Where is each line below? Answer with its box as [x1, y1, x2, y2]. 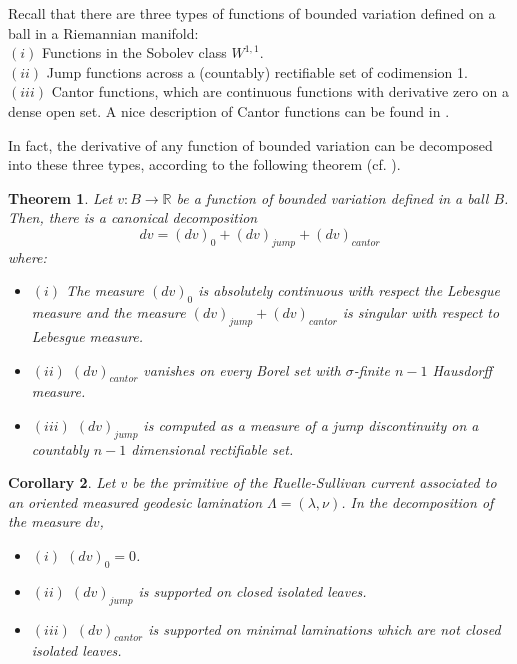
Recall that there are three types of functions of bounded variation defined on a [8, 3, 496, 23]
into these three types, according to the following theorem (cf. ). [8, 154, 401, 175]
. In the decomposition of [341, 491, 494, 512]
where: [8, 246, 47, 267]
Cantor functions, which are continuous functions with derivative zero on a [51, 81, 510, 102]
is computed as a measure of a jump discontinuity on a [143, 414, 479, 435]
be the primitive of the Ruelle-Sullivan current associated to [132, 472, 497, 493]
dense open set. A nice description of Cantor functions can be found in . [8, 100, 450, 121]
